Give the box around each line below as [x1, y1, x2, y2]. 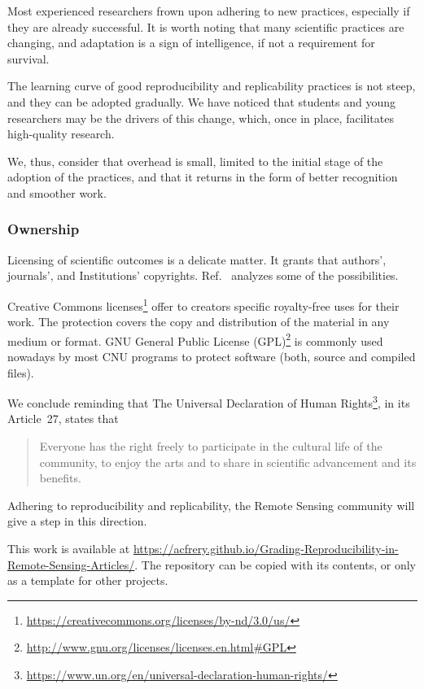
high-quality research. [7, 125, 115, 142]
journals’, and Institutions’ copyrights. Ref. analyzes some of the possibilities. [7, 267, 399, 284]
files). [7, 364, 34, 381]
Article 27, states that [7, 410, 119, 427]
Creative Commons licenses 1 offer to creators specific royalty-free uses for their [7, 294, 400, 314]
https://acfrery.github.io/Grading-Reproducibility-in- [133, 540, 399, 557]
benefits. [39, 469, 81, 486]
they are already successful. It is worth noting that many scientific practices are [7, 18, 404, 35]
